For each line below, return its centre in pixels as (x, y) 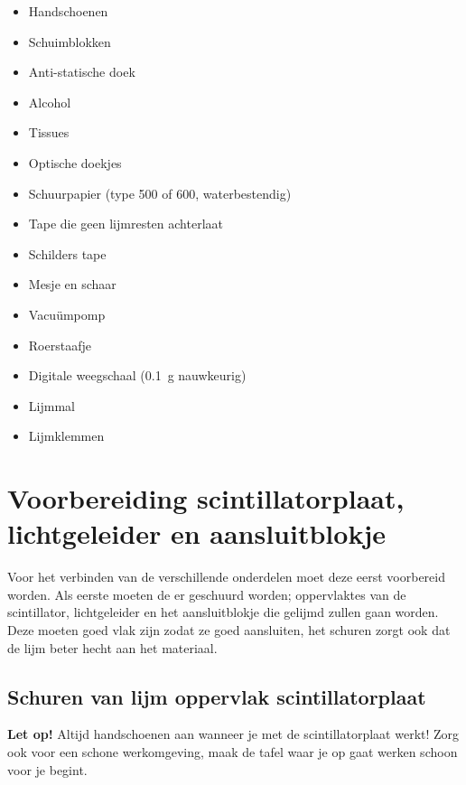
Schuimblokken (70, 41)
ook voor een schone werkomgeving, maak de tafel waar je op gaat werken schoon (233, 751)
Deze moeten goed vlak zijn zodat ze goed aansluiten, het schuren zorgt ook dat (229, 630)
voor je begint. (47, 769)
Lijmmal (51, 405)
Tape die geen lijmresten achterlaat (126, 224)
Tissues (49, 132)
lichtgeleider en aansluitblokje (196, 533)
